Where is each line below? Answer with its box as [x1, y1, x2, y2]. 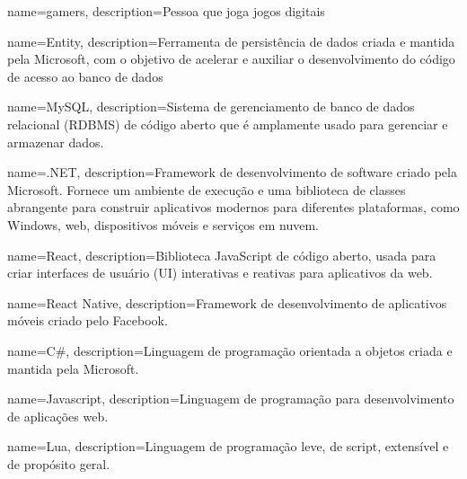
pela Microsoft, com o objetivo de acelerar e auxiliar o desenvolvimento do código [7, 49, 455, 68]
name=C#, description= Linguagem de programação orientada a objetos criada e [7, 341, 453, 359]
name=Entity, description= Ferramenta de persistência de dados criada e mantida [7, 31, 455, 50]
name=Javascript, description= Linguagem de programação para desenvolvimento [7, 389, 454, 408]
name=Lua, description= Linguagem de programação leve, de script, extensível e [7, 437, 449, 456]
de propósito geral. [7, 454, 110, 473]
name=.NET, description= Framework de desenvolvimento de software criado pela [7, 163, 457, 182]
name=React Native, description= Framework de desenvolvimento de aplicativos [7, 293, 447, 312]
